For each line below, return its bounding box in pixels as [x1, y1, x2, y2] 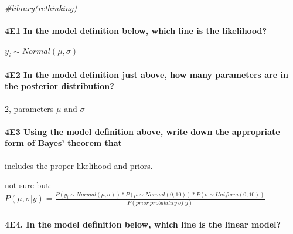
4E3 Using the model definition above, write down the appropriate [5, 125, 280, 137]
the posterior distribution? [5, 80, 114, 92]
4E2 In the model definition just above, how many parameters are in [5, 68, 288, 80]
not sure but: [5, 179, 52, 191]
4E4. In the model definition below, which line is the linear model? [5, 218, 281, 230]
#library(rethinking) [5, 2, 77, 13]
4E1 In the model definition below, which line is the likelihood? [5, 25, 267, 37]
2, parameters [5, 102, 54, 114]
